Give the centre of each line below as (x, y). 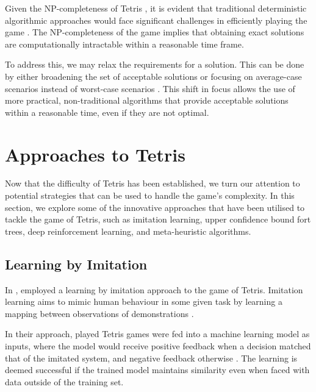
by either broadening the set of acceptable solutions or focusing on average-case (153, 76)
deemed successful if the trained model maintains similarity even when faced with (157, 370)
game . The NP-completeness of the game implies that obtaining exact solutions (155, 32)
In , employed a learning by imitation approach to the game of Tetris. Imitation (154, 289)
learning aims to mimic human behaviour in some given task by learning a (144, 301)
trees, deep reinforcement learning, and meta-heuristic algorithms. (128, 231)
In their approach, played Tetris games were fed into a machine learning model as (157, 334)
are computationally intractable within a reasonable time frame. (124, 44)
